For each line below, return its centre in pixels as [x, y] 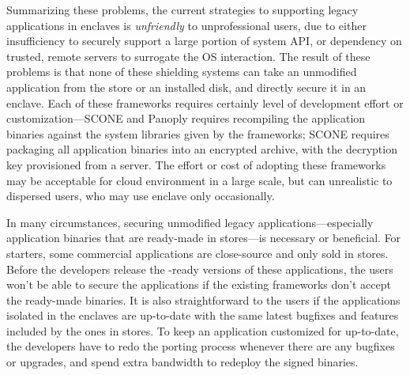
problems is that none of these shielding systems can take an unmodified [182, 72]
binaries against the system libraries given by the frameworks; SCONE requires [198, 133]
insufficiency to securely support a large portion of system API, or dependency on [204, 41]
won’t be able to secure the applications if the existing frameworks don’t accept [199, 284]
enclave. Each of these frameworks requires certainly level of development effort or [205, 102]
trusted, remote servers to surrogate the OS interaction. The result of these [188, 56]
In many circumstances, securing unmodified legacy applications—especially [190, 222]
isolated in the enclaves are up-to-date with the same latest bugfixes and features [203, 315]
